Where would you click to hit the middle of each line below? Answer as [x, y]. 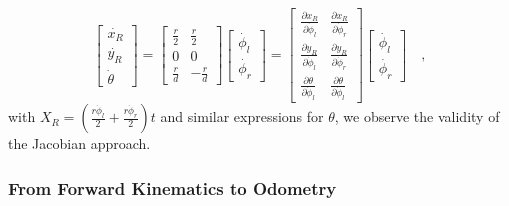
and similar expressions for [242, 116]
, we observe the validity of [417, 116]
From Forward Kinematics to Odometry [172, 187]
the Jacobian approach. [79, 143]
